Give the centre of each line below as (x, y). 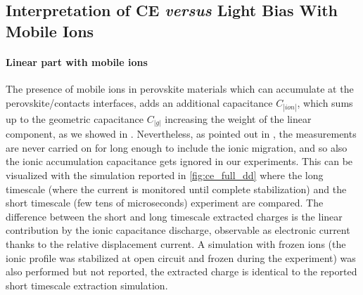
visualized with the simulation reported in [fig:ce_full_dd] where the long (165, 175)
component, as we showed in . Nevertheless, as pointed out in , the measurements (181, 134)
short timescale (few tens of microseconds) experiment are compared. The (165, 203)
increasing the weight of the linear (238, 118)
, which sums (325, 102)
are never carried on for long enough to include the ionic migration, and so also (177, 147)
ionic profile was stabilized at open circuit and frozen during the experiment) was (181, 257)
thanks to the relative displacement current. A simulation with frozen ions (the (176, 244)
